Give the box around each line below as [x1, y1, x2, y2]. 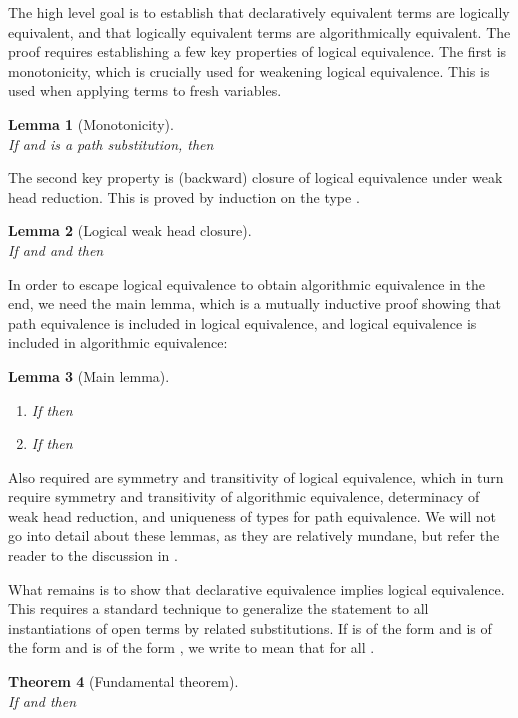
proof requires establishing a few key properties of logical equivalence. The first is [8, 41, 507, 62]
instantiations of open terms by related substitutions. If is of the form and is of [8, 617, 492, 638]
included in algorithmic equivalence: [8, 332, 228, 353]
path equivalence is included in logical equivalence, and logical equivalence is [8, 312, 477, 333]
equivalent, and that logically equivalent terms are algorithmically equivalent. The [8, 21, 511, 42]
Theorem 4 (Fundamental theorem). [8, 671, 239, 692]
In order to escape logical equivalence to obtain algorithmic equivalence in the [8, 273, 485, 294]
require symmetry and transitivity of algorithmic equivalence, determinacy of [8, 486, 480, 507]
